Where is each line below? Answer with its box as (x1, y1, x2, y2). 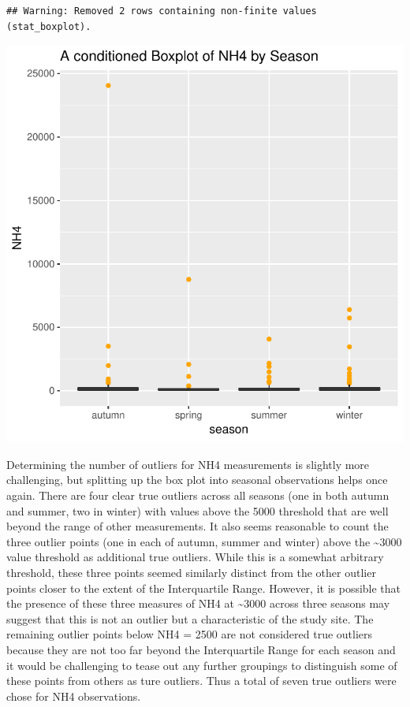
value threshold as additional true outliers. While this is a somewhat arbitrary (6, 549, 384, 565)
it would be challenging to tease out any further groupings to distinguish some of (6, 657, 397, 673)
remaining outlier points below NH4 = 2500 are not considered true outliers (6, 626, 373, 642)
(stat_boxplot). (6, 20, 91, 32)
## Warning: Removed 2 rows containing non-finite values (6, 6, 317, 17)
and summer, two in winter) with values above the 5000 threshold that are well (6, 502, 389, 519)
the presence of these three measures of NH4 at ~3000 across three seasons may (6, 595, 390, 612)
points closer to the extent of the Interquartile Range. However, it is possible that (6, 579, 401, 596)
